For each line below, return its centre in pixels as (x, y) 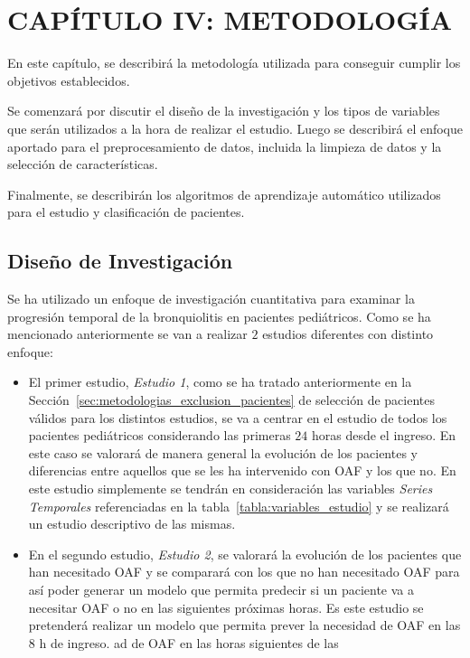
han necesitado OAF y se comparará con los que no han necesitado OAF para (244, 572)
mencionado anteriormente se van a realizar (127, 334)
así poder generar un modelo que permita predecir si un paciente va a (221, 589)
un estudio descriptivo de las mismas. (132, 524)
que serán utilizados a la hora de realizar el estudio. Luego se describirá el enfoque (235, 128)
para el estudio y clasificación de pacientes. (126, 212)
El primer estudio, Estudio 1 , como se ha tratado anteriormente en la (220, 382)
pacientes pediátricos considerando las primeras (160, 435)
